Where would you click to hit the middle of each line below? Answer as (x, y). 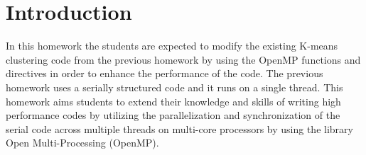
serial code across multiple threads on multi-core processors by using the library (179, 128)
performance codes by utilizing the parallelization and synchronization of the (173, 115)
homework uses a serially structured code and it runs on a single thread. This (174, 87)
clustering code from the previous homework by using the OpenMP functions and (183, 59)
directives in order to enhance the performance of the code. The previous (165, 73)
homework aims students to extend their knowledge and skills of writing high (173, 101)
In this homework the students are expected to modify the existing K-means (172, 46)
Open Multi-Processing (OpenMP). (82, 143)
